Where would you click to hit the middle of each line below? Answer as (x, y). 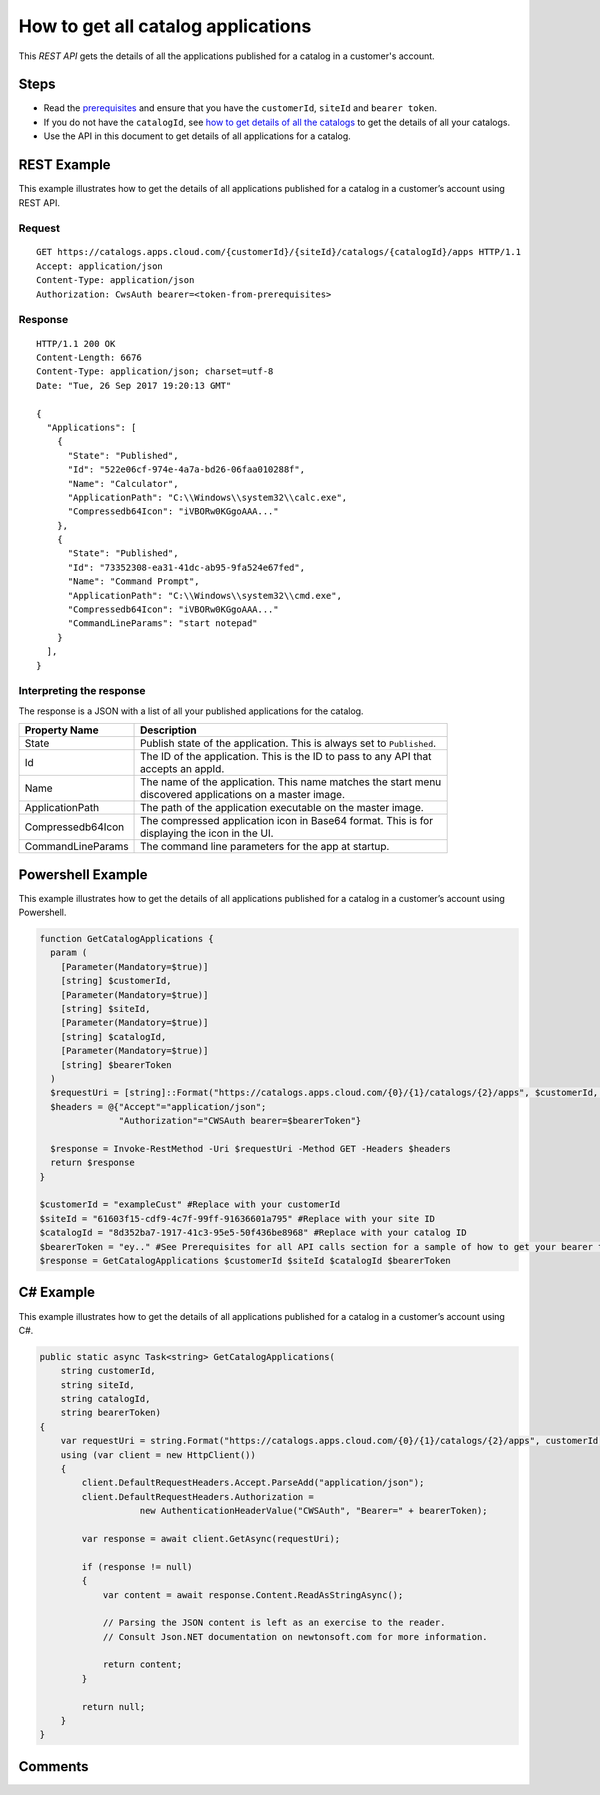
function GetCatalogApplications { (126, 939)
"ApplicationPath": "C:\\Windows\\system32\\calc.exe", (207, 497)
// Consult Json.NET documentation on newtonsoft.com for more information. (295, 1636)
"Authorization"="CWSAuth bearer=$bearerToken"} (240, 1121)
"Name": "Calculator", (123, 483)
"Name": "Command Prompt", (133, 581)
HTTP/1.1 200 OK (76, 343)
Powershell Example (83, 874)
